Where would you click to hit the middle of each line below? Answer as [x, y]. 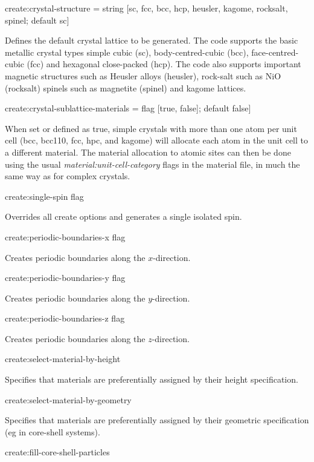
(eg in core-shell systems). [53, 431]
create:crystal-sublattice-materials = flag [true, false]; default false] [128, 108]
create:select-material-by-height [63, 359]
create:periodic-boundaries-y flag [65, 278]
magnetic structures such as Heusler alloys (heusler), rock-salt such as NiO [143, 75]
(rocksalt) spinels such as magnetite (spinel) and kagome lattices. [126, 87]
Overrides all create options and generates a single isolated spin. [123, 216]
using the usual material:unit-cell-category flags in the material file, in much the [152, 164]
